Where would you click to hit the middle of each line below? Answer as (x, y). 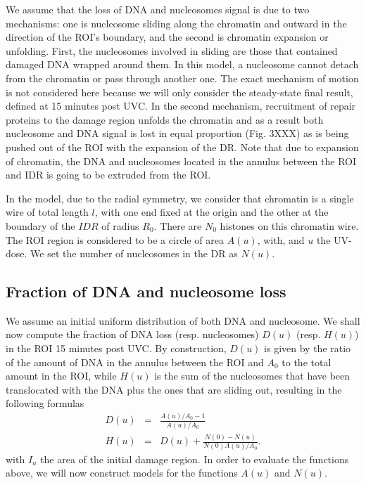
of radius (120, 225)
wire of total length (47, 212)
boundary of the (40, 225)
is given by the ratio (308, 348)
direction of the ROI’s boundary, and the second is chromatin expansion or (167, 37)
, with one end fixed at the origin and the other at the (212, 212)
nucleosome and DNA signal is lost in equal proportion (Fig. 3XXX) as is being (177, 133)
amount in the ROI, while (61, 376)
